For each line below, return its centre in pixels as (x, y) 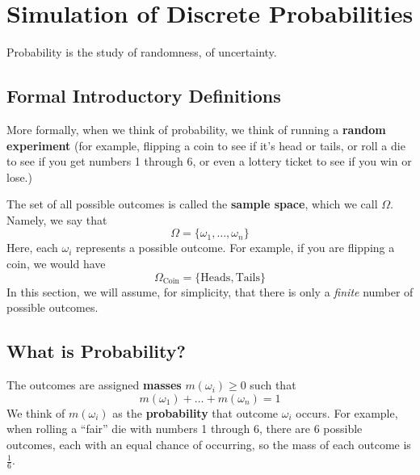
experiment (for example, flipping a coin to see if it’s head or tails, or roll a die (206, 145)
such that (273, 385)
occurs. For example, (347, 412)
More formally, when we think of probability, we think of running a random (196, 129)
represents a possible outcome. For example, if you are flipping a (235, 248)
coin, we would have (56, 264)
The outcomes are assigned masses (94, 385)
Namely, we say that (57, 219)
